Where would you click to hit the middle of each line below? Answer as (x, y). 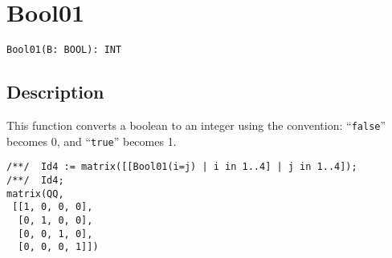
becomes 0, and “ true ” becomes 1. (92, 141)
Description (55, 92)
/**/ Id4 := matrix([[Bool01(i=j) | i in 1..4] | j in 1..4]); (182, 167)
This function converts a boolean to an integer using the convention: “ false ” (196, 125)
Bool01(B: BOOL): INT (64, 50)
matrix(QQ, (35, 193)
